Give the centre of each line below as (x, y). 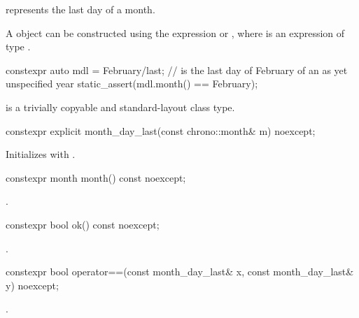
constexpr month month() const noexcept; (96, 177)
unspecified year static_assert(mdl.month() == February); (132, 84)
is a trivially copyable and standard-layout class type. (120, 107)
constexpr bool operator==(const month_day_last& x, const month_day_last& (180, 272)
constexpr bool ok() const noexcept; (83, 224)
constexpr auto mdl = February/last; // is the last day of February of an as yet (177, 70)
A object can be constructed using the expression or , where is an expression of (175, 32)
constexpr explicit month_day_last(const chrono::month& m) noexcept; (161, 130)
